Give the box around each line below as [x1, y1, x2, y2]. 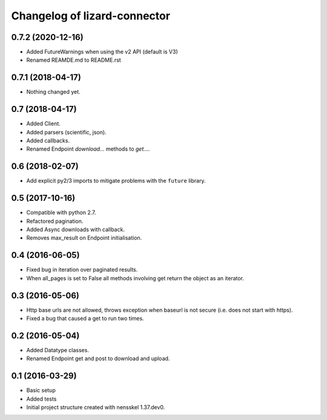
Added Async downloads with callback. [26, 226, 125, 233]
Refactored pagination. [26, 217, 84, 225]
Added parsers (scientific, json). [26, 128, 107, 136]
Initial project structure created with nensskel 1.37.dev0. [26, 404, 165, 411]
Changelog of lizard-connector [11, 9, 171, 22]
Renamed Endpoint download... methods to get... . [26, 145, 150, 153]
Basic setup [26, 387, 56, 394]
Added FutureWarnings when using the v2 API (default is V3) [26, 48, 178, 56]
